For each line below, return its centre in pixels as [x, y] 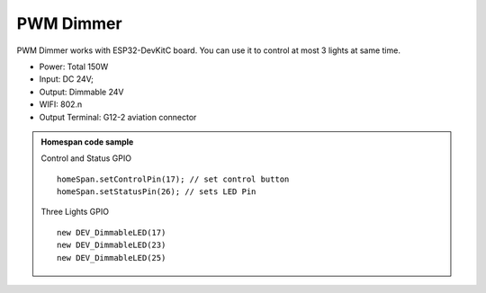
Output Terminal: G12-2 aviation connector [118, 117]
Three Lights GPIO [75, 212]
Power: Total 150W [74, 67]
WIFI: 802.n [61, 104]
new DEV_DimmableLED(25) [112, 257]
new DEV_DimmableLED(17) [112, 232]
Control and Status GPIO [86, 158]
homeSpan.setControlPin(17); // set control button [173, 179]
